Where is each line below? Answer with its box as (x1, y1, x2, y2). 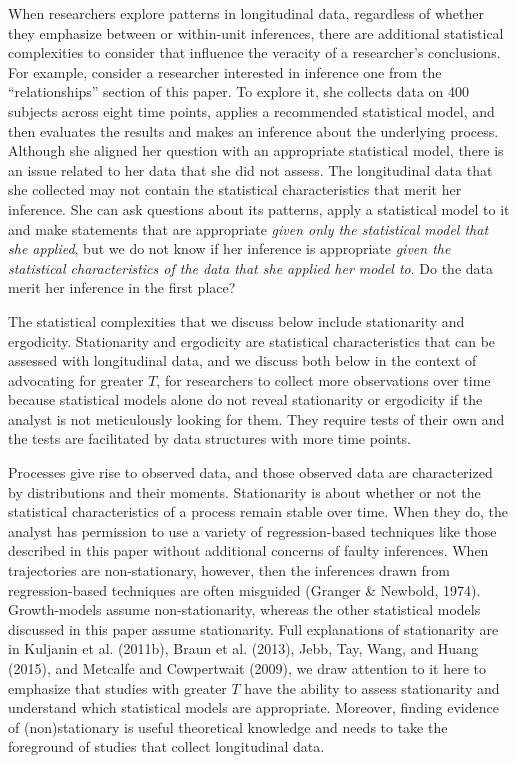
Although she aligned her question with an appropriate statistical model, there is (8, 140, 504, 161)
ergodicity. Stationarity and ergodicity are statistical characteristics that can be (8, 330, 496, 351)
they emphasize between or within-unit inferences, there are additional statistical (8, 22, 504, 43)
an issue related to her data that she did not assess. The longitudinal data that (8, 159, 493, 180)
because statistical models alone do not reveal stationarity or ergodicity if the (8, 389, 483, 410)
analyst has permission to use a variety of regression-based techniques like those (8, 520, 497, 541)
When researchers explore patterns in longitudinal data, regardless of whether (8, 3, 484, 23)
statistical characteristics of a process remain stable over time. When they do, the (8, 501, 509, 522)
